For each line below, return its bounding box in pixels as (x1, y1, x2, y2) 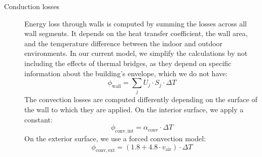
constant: (24, 114, 53, 124)
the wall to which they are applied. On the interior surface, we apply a (24, 104, 244, 115)
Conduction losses (4, 1, 60, 11)
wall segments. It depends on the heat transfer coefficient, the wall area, (24, 28, 248, 39)
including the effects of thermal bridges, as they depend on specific (24, 57, 232, 68)
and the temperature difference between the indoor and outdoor (24, 38, 223, 48)
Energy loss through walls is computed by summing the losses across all (24, 18, 247, 28)
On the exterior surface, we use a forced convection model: (24, 133, 206, 144)
